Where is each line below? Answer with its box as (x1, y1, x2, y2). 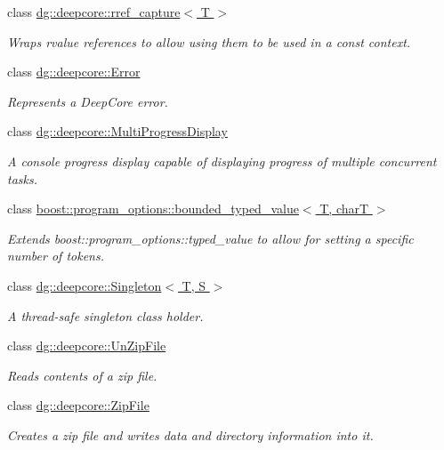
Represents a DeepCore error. (7, 92, 168, 110)
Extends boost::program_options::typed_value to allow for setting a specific (7, 229, 414, 247)
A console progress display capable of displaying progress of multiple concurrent (7, 151, 437, 170)
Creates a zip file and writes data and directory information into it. (7, 425, 374, 444)
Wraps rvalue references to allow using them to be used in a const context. (7, 32, 411, 51)
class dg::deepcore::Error (7, 62, 141, 81)
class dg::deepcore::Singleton (7, 276, 162, 294)
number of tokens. (7, 246, 104, 265)
